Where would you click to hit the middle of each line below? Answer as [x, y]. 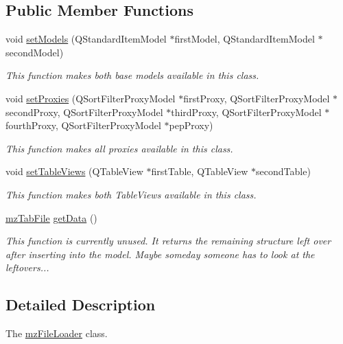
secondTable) [283, 171]
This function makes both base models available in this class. [132, 75]
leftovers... [27, 267]
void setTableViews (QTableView [74, 171]
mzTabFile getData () [51, 217]
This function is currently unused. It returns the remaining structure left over [168, 241]
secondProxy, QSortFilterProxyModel [84, 112]
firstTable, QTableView [200, 171]
